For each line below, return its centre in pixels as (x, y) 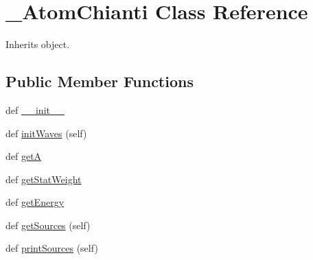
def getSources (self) (48, 225)
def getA (24, 156)
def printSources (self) (52, 248)
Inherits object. (38, 44)
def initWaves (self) (46, 133)
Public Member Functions (100, 81)
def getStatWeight (44, 179)
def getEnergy (35, 202)
